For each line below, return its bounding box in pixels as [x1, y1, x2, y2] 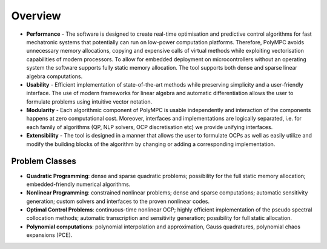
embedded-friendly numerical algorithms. [26, 181, 131, 188]
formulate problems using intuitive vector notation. [26, 98, 153, 105]
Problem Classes [11, 156, 77, 167]
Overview [11, 9, 61, 22]
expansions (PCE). [26, 231, 73, 239]
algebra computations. [26, 73, 83, 80]
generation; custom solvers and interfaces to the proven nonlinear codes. [26, 198, 210, 205]
